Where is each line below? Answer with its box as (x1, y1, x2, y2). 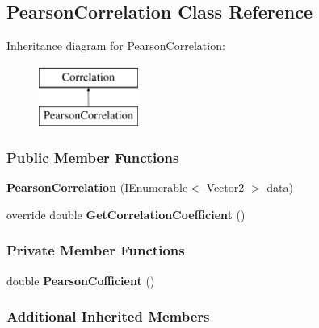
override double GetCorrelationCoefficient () (6, 206, 246, 222)
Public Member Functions (6, 147, 179, 167)
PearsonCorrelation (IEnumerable (6, 179, 188, 196)
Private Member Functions (6, 240, 185, 260)
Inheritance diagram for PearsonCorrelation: (6, 37, 225, 54)
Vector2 (206, 179, 245, 196)
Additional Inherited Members (6, 306, 210, 326)
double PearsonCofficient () (6, 272, 155, 289)
